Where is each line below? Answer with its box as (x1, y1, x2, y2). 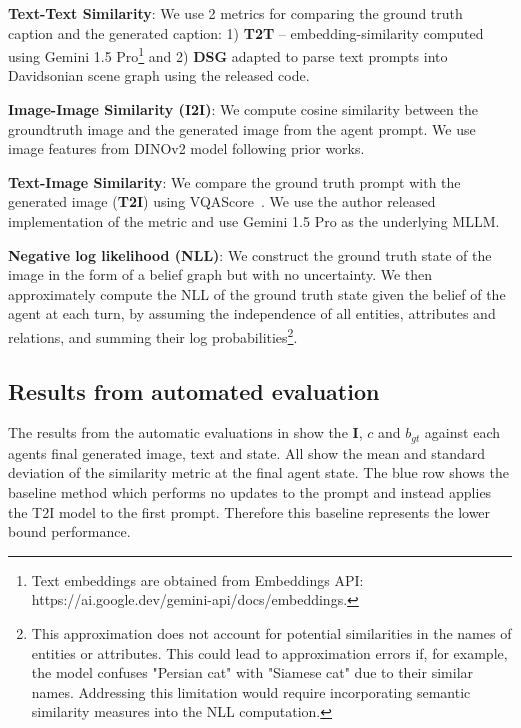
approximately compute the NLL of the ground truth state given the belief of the (8, 283, 506, 304)
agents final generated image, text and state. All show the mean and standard (8, 442, 486, 463)
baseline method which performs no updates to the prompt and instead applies (8, 482, 492, 503)
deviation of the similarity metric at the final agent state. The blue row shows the (8, 462, 509, 483)
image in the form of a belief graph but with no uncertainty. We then (8, 264, 433, 285)
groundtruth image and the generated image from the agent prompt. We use (8, 118, 476, 139)
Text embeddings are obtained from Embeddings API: (31, 569, 364, 590)
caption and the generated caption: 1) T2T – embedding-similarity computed (8, 22, 484, 43)
